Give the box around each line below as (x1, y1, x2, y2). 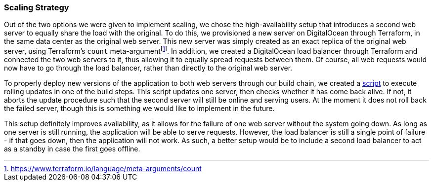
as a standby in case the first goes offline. (4, 145, 140, 153)
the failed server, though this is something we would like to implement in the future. (4, 104, 275, 113)
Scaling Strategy (4, 2, 69, 12)
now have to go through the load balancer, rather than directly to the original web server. (4, 64, 293, 73)
